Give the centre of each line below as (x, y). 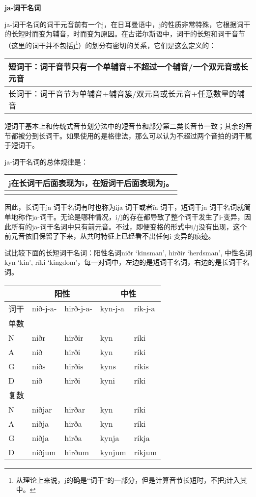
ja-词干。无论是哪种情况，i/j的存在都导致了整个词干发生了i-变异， (138, 217)
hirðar (75, 409)
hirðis (74, 366)
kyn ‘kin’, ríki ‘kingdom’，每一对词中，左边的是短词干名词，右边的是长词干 (124, 262)
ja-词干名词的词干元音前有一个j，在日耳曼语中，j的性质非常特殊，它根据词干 (128, 24)
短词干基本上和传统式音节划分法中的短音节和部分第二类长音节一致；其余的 (125, 126)
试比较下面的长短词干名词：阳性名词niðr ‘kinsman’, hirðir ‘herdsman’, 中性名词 (128, 252)
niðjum (44, 452)
